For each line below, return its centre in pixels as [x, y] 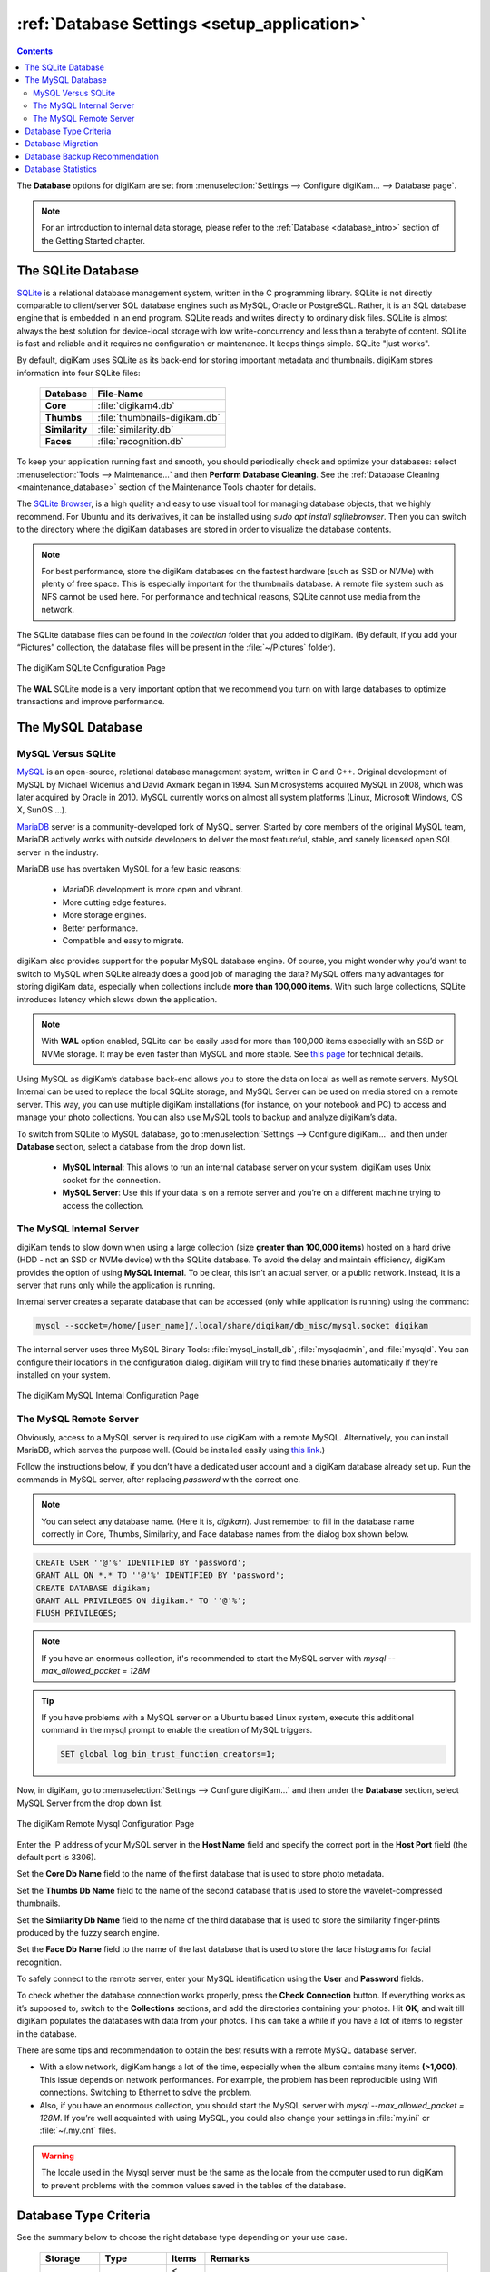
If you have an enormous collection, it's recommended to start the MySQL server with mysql [214, 1658]
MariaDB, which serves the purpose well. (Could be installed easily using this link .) [171, 1450]
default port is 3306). [57, 1857]
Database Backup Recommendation [92, 156]
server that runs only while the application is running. [116, 1285]
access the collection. [103, 1205]
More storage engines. [104, 915]
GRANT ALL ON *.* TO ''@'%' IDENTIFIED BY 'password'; [160, 1575]
